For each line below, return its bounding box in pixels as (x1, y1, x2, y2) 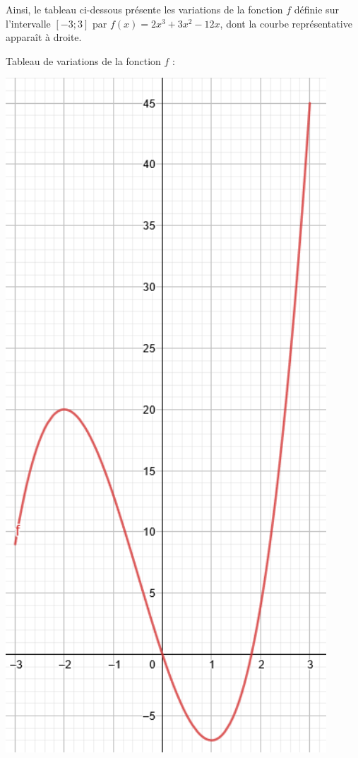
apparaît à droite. (6, 30, 82, 45)
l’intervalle (6, 16, 51, 30)
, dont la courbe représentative (220, 16, 352, 30)
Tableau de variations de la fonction (6, 53, 161, 68)
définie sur (294, 2, 339, 16)
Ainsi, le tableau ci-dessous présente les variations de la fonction (6, 2, 283, 16)
